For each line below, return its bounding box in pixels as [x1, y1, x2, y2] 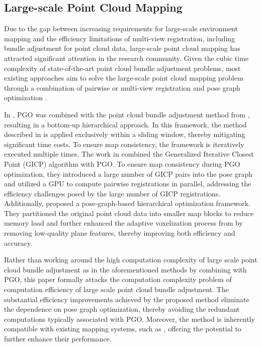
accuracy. [4, 237, 33, 248]
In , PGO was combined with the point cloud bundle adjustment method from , [4, 109, 250, 119]
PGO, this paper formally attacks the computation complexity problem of [4, 274, 232, 285]
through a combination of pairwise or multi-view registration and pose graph [4, 82, 240, 93]
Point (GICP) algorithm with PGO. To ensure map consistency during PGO [4, 158, 240, 169]
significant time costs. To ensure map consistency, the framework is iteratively [4, 138, 244, 149]
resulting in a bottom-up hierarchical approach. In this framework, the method [4, 119, 247, 129]
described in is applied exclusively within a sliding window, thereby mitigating [4, 129, 245, 140]
